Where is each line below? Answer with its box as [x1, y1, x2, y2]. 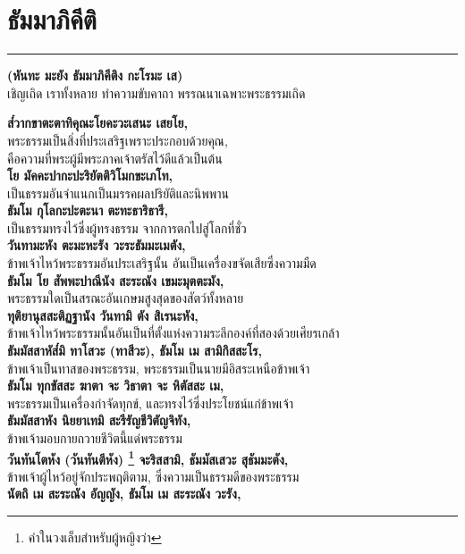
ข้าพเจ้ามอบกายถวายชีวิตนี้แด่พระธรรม [7, 429, 182, 447]
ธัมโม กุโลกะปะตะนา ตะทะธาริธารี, [7, 201, 168, 220]
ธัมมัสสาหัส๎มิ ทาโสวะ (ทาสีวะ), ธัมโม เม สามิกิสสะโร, [7, 341, 262, 360]
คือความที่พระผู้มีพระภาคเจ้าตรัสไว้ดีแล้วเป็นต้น [7, 148, 223, 167]
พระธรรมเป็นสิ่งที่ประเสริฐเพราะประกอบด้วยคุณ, [7, 130, 228, 149]
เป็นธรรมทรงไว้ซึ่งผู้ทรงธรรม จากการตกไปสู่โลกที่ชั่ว [7, 218, 247, 237]
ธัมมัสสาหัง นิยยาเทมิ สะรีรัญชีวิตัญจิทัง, [7, 411, 191, 430]
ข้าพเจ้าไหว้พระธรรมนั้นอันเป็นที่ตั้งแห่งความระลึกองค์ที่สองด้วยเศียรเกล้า [7, 323, 340, 342]
